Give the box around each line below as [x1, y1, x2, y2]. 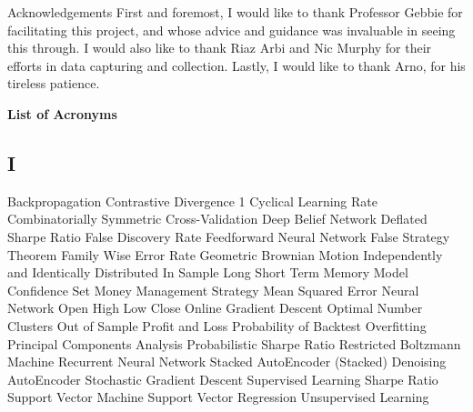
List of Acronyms [7, 104, 117, 123]
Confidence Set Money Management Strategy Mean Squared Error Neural [7, 280, 419, 299]
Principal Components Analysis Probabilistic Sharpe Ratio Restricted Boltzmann [7, 334, 461, 353]
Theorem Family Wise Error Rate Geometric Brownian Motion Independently [7, 245, 443, 264]
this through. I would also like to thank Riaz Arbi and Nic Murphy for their [7, 38, 432, 57]
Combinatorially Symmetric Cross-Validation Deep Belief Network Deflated [7, 209, 428, 228]
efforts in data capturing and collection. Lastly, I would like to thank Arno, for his [7, 55, 466, 75]
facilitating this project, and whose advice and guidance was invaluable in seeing [7, 20, 456, 39]
